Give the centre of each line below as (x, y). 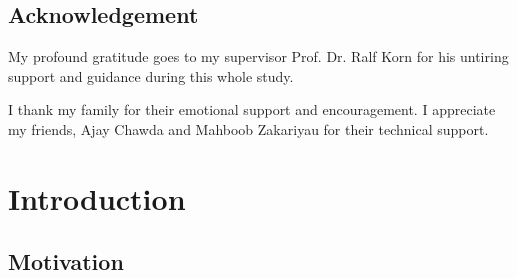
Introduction (97, 197)
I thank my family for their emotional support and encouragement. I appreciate (252, 109)
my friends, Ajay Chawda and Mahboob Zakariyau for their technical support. (248, 128)
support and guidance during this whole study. (151, 75)
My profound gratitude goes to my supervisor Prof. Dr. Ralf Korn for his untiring (258, 56)
